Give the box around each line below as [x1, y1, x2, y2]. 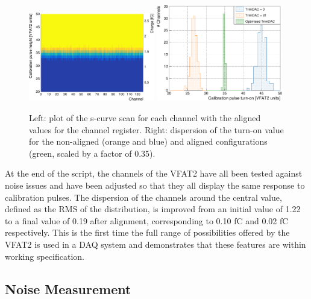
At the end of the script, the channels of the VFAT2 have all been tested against [5, 167, 303, 180]
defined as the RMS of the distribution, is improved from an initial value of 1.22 [5, 203, 301, 215]
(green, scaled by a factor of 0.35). [29, 146, 155, 159]
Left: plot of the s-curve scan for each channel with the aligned [29, 112, 261, 124]
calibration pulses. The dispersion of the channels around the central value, [5, 190, 282, 203]
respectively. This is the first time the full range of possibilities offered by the [5, 226, 290, 239]
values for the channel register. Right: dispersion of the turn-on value [29, 123, 284, 136]
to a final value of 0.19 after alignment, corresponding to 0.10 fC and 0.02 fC [5, 214, 289, 227]
